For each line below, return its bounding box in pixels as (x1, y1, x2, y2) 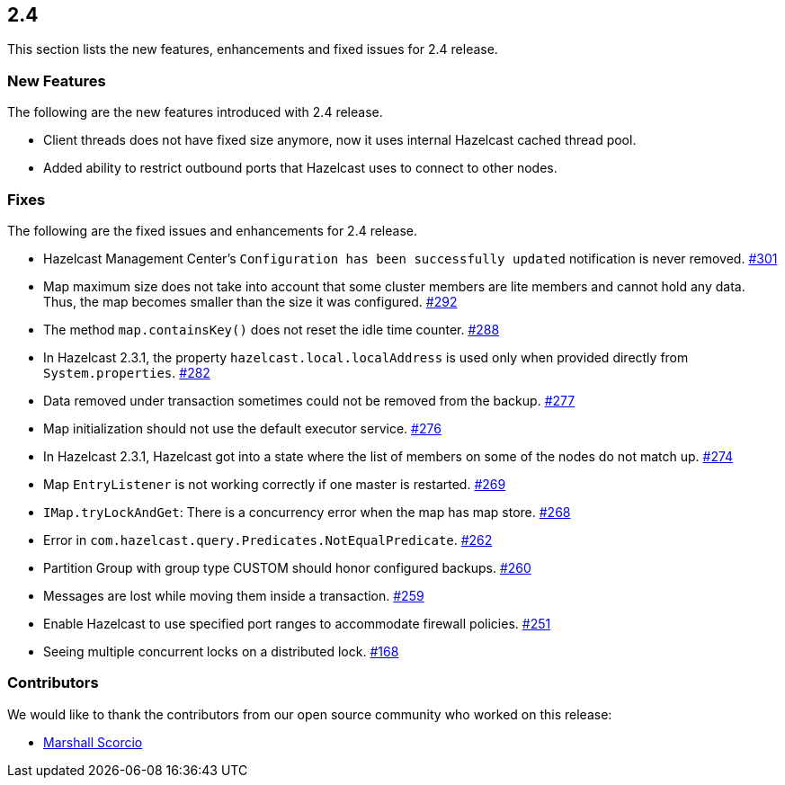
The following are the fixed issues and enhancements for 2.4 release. (7, 222, 417, 238)
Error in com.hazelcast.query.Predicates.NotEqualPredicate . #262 (43, 531, 493, 548)
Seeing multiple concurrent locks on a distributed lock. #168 (43, 643, 399, 659)
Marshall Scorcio (43, 734, 143, 750)
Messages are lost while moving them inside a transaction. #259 (43, 587, 424, 603)
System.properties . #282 (43, 364, 210, 380)
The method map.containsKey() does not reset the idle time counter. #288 (43, 321, 500, 337)
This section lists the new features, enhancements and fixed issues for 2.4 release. (7, 41, 498, 58)
